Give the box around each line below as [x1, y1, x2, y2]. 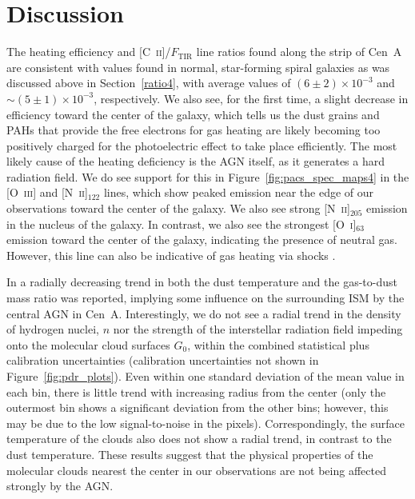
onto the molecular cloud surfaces [6, 336, 170, 353]
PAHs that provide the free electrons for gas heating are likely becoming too [6, 122, 381, 138]
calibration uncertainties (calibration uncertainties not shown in [6, 352, 319, 369]
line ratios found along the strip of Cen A [196, 43, 402, 60]
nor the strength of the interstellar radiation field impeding [113, 321, 403, 337]
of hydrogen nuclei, [6, 321, 99, 337]
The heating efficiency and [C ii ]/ [6, 43, 171, 60]
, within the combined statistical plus [187, 336, 369, 353]
